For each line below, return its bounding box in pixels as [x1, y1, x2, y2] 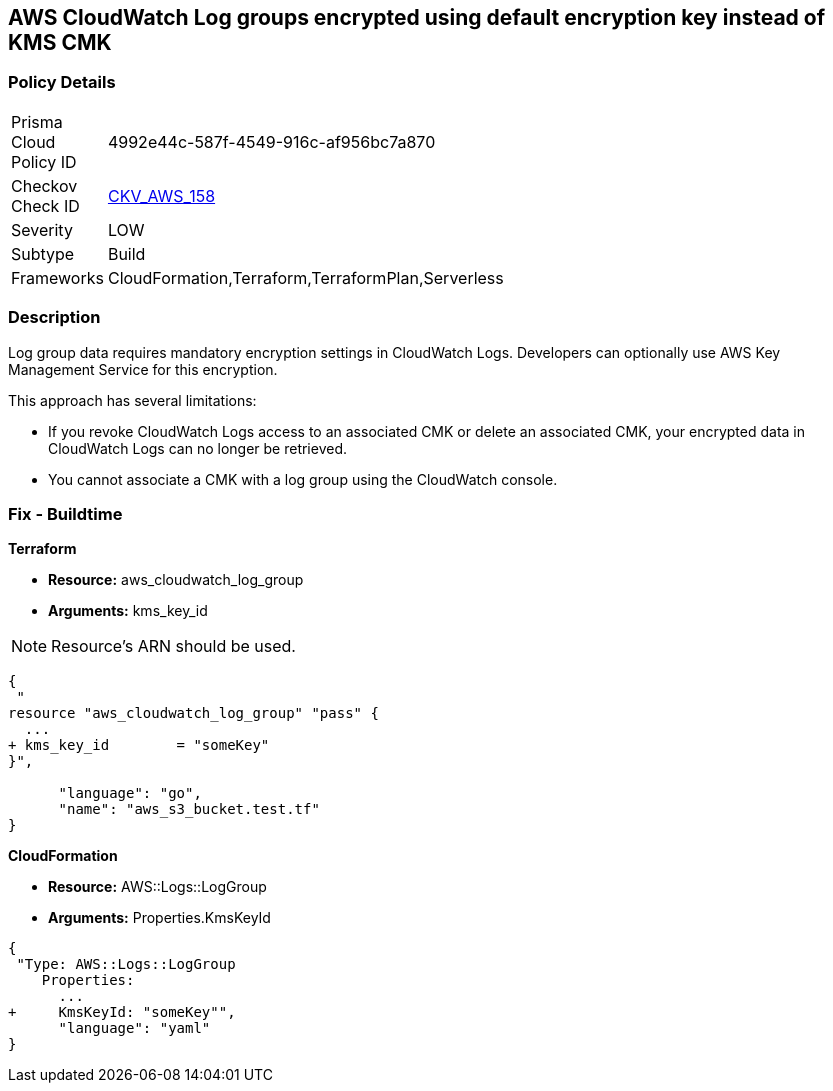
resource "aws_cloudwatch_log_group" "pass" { [8, 705, 379, 722]
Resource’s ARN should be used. [51, 636, 296, 657]
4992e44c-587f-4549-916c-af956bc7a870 [107, 131, 436, 152]
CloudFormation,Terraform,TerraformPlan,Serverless [107, 267, 504, 288]
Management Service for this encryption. [8, 360, 278, 378]
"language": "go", [58, 785, 202, 802]
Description [8, 307, 101, 328]
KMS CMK [8, 30, 112, 55]
